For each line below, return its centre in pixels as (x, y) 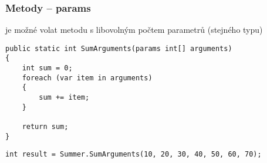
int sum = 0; (47, 68)
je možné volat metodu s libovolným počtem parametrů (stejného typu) (134, 30)
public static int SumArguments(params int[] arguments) (119, 48)
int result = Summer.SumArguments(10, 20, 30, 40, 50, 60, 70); (133, 154)
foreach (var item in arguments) (87, 78)
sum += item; (64, 98)
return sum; (45, 127)
